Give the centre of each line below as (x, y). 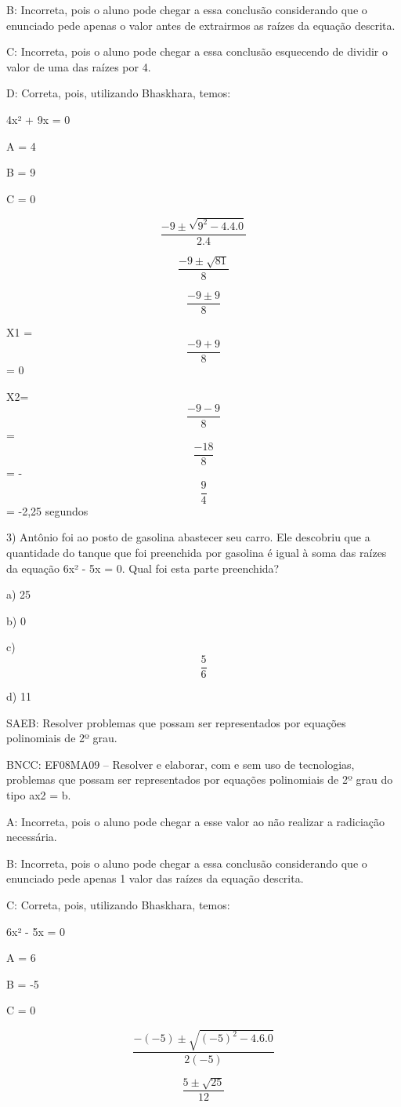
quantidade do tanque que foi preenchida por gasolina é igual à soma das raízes (197, 552)
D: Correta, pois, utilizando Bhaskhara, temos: (119, 93)
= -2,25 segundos (47, 510)
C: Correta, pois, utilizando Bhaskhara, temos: (118, 904)
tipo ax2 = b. (39, 795)
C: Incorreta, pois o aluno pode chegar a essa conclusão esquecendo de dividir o (197, 51)
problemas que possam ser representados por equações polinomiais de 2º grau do (200, 779)
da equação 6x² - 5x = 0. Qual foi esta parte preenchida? (143, 568)
